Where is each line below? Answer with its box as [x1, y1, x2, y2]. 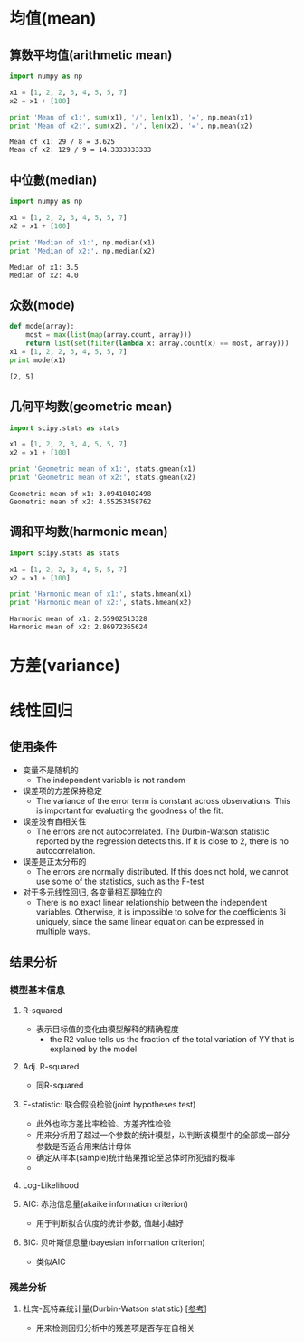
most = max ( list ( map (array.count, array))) [25, 331, 193, 340]
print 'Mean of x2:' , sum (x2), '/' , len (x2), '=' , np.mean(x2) [9, 121, 253, 130]
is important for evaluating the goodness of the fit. [35, 805, 223, 816]
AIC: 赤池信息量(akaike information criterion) [22, 1199, 188, 1209]
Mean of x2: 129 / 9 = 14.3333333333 [9, 146, 152, 155]
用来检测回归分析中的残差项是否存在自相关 [35, 1323, 195, 1334]
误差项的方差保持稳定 [22, 785, 102, 797]
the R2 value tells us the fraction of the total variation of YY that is [49, 1034, 295, 1044]
